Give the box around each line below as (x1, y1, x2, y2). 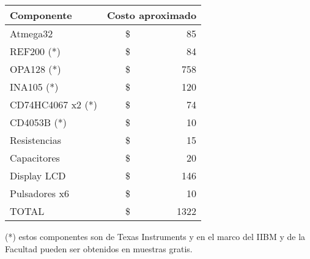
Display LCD (10, 168, 66, 182)
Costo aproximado (106, 8, 197, 22)
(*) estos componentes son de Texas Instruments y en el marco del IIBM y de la (5, 230, 306, 242)
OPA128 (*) (10, 62, 61, 76)
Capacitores (10, 151, 60, 165)
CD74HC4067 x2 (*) (10, 97, 97, 111)
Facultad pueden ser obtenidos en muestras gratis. (5, 242, 193, 255)
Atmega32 (10, 26, 53, 40)
